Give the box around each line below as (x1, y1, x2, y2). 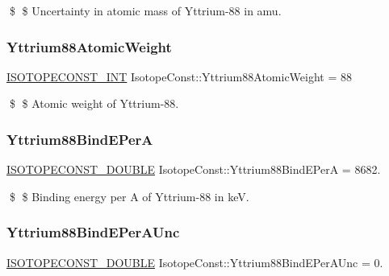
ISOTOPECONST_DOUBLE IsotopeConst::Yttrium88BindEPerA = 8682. (6, 161, 381, 178)
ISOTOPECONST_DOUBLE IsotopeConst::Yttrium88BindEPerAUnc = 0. (6, 253, 383, 270)
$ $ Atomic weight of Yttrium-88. (9, 95, 179, 112)
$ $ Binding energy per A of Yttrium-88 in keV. (9, 187, 249, 204)
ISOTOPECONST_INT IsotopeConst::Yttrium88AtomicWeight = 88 (6, 68, 353, 84)
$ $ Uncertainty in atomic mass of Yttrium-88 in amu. (9, 2, 282, 19)
